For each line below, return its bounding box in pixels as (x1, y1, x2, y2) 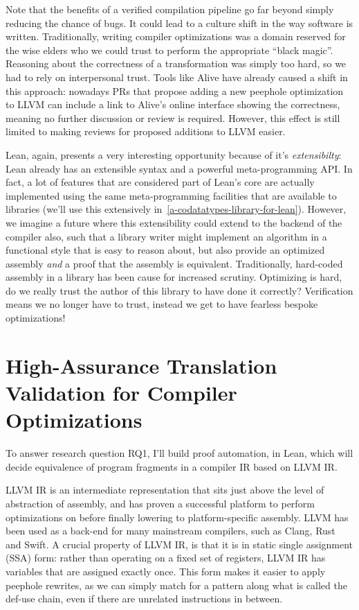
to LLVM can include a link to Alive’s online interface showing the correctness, (6, 97, 340, 112)
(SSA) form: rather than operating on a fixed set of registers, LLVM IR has (6, 550, 326, 565)
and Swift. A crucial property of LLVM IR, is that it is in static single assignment (6, 537, 353, 551)
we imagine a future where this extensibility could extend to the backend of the (6, 215, 342, 229)
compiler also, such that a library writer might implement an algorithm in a (6, 229, 327, 243)
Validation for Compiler (6, 378, 237, 407)
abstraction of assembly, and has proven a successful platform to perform (6, 496, 315, 510)
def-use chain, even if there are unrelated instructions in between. (6, 591, 283, 606)
